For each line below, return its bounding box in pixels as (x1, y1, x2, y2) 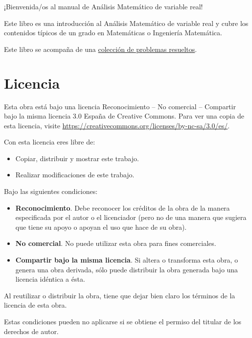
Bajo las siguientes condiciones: (4, 186, 98, 196)
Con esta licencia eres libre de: (4, 137, 95, 147)
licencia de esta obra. (4, 300, 67, 310)
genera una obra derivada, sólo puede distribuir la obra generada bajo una (15, 264, 238, 274)
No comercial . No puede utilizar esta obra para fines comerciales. (15, 238, 216, 248)
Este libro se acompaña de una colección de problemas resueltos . (4, 44, 197, 54)
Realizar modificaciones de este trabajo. (15, 169, 135, 180)
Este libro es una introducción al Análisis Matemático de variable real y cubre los (4, 18, 249, 28)
